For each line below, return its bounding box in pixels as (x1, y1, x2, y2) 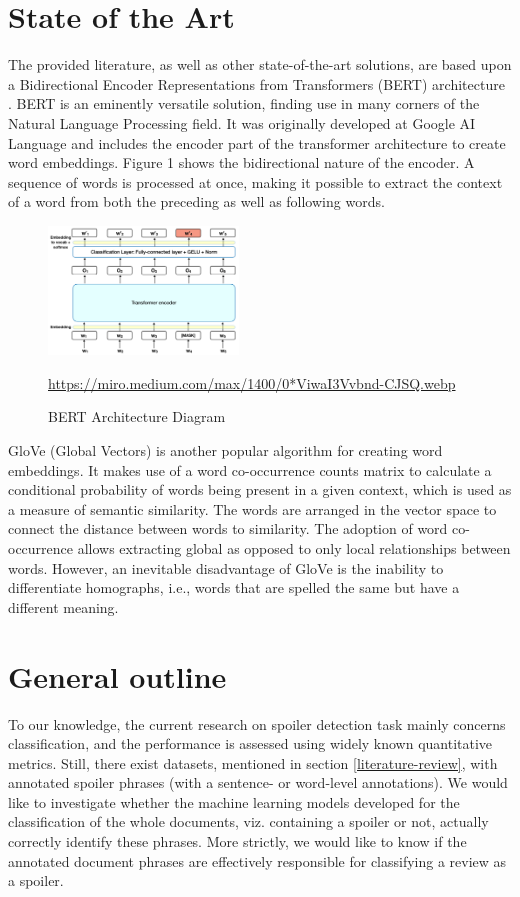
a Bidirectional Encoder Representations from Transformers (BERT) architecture (8, 73, 505, 94)
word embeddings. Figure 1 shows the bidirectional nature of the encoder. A (8, 152, 475, 173)
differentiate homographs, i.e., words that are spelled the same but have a (8, 577, 460, 598)
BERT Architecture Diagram (48, 406, 226, 427)
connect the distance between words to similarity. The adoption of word (8, 518, 448, 539)
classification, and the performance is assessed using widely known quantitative (8, 733, 493, 754)
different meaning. (8, 596, 119, 617)
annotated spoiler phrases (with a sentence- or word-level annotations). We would (8, 772, 508, 793)
